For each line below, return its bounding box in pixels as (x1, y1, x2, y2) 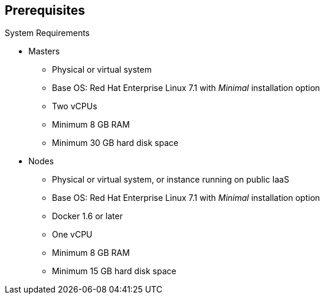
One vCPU (52, 229, 93, 240)
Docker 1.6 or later (52, 211, 123, 222)
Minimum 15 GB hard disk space (52, 266, 176, 277)
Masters (28, 46, 60, 57)
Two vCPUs (52, 101, 97, 112)
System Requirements (5, 28, 90, 38)
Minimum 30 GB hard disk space (52, 138, 179, 148)
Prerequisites (5, 3, 85, 18)
